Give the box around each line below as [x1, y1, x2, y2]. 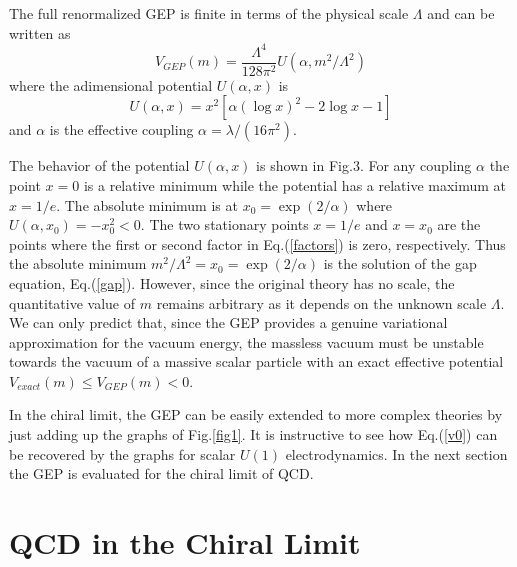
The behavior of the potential [9, 155, 190, 176]
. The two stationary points [140, 214, 309, 235]
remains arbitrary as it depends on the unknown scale [156, 292, 487, 313]
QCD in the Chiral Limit [9, 522, 361, 563]
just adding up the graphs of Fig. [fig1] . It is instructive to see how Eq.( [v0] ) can [9, 424, 498, 445]
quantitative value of [9, 292, 136, 313]
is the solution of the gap [323, 253, 477, 274]
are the [437, 214, 481, 235]
